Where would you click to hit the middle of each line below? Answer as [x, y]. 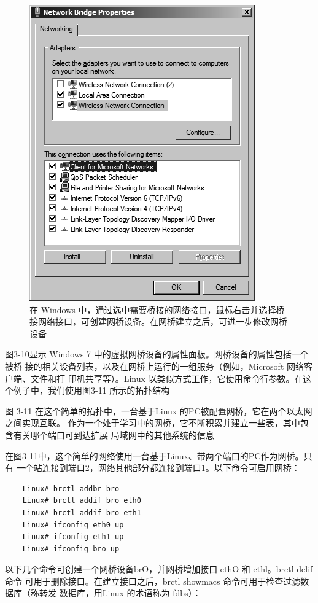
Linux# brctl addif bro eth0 [82, 501]
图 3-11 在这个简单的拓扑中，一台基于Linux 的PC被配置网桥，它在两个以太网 [159, 410]
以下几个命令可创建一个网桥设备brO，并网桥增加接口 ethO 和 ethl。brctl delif [159, 569]
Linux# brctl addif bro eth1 [82, 512]
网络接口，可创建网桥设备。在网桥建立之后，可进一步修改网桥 [162, 321]
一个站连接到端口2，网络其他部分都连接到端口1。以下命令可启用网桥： [158, 468]
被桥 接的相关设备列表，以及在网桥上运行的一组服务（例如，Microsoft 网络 [155, 366]
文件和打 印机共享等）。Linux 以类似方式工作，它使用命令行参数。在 [167, 378]
